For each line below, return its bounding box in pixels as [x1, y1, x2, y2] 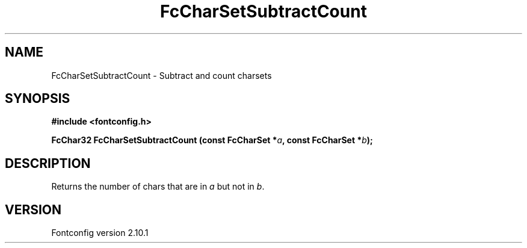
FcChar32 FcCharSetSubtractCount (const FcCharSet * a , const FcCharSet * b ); [51, 135, 373, 146]
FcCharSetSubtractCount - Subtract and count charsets [51, 70, 272, 81]
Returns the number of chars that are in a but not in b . [51, 181, 265, 192]
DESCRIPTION [5, 155, 91, 171]
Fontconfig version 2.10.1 [51, 228, 149, 238]
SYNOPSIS [5, 91, 70, 107]
